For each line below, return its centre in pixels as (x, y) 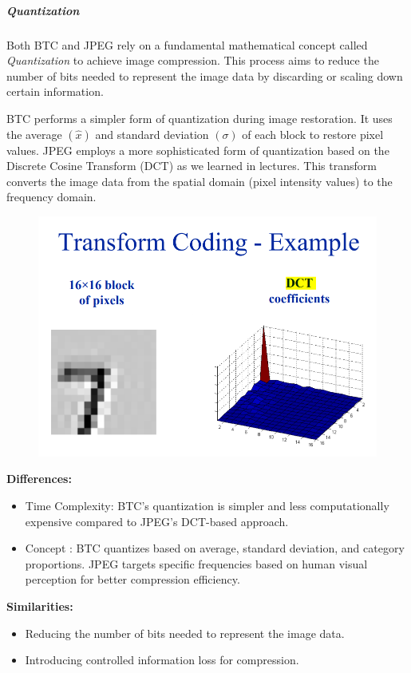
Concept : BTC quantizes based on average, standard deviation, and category (215, 548)
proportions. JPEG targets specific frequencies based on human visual (196, 563)
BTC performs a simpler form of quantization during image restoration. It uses (200, 118)
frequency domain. (51, 197)
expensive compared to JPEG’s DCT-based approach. (157, 521)
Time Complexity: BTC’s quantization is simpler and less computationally (207, 505)
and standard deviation (152, 134)
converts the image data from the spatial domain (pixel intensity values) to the (200, 181)
